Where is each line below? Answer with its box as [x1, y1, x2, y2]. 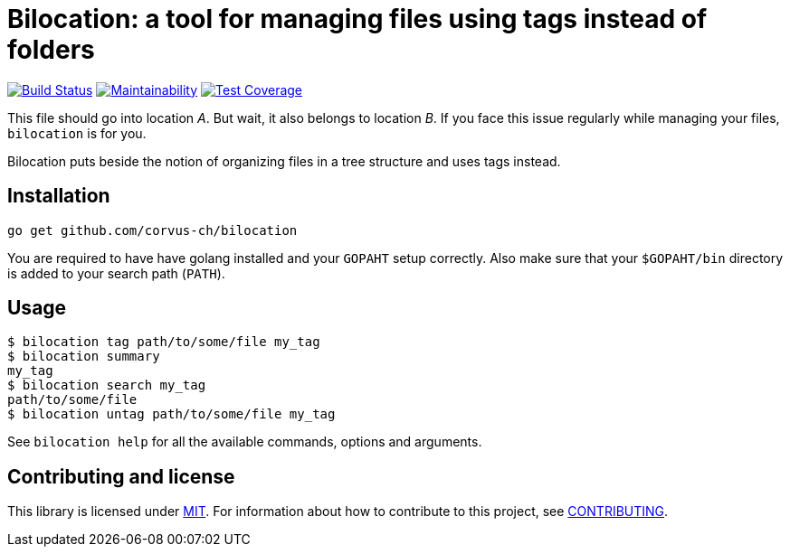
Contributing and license [7, 465, 235, 488]
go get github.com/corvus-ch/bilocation [7, 222, 298, 238]
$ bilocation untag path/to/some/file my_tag [7, 407, 336, 422]
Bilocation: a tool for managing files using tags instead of [7, 4, 708, 34]
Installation [7, 184, 110, 208]
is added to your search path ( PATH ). [7, 265, 225, 281]
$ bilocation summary [7, 349, 160, 364]
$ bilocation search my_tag [7, 378, 206, 393]
